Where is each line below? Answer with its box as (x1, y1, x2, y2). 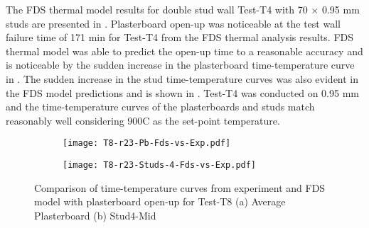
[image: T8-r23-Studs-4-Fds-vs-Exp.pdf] (63, 160, 257, 170)
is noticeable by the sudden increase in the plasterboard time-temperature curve (6, 57, 355, 72)
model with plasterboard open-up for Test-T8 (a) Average (34, 194, 286, 209)
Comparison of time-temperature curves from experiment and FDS (34, 180, 326, 195)
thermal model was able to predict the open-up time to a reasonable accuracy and (6, 43, 363, 58)
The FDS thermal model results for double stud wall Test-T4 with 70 (6, 2, 308, 16)
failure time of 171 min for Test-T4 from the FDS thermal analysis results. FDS (6, 30, 354, 45)
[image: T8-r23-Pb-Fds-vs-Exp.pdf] (63, 138, 231, 149)
